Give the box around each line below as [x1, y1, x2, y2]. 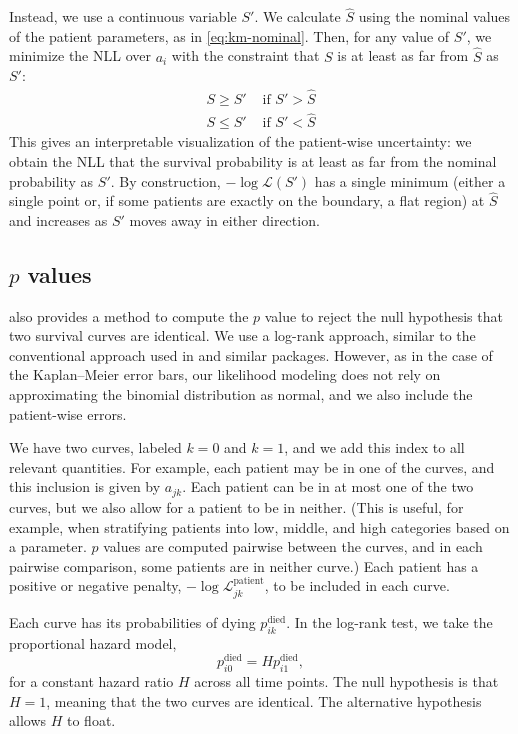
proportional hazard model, [9, 632, 177, 653]
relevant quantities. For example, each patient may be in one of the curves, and [9, 456, 495, 477]
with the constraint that [171, 45, 320, 66]
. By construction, [110, 170, 221, 191]
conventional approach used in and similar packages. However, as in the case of [9, 344, 493, 365]
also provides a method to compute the [9, 305, 249, 326]
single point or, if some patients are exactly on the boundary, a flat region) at [9, 190, 485, 211]
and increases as [9, 209, 108, 230]
